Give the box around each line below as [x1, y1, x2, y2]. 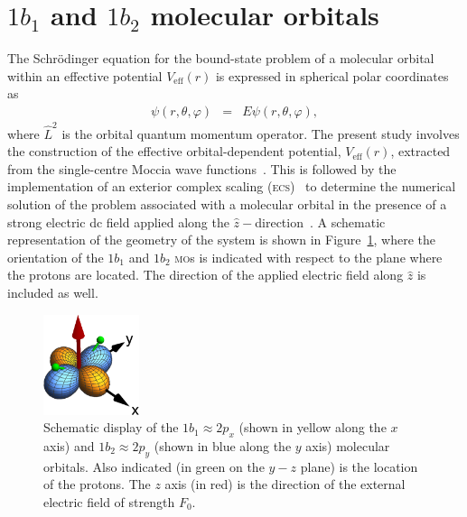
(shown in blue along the [154, 436, 292, 455]
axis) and [43, 436, 95, 455]
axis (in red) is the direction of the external [164, 475, 406, 494]
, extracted [390, 142, 451, 161]
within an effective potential [7, 66, 163, 85]
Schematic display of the [43, 418, 179, 437]
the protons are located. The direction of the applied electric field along [7, 265, 404, 284]
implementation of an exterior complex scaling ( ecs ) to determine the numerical [7, 177, 456, 196]
